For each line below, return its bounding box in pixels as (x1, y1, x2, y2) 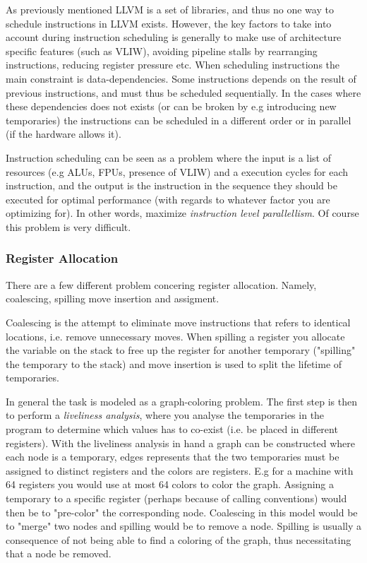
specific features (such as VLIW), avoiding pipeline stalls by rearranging (6, 43, 318, 58)
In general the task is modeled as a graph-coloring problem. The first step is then (6, 393, 358, 408)
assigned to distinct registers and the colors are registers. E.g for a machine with (6, 463, 354, 478)
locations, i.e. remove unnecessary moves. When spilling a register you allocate (6, 328, 345, 343)
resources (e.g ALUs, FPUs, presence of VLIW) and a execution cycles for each (6, 164, 349, 179)
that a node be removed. (6, 546, 112, 561)
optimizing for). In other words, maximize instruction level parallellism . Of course (6, 206, 359, 220)
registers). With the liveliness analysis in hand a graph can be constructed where (6, 435, 356, 450)
